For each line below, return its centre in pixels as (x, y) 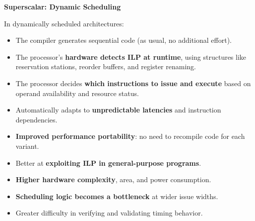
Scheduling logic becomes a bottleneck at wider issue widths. (117, 196)
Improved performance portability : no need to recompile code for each (130, 136)
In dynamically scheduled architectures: (64, 23)
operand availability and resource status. (77, 93)
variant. (27, 146)
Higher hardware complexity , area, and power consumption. (113, 179)
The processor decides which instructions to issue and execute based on (133, 83)
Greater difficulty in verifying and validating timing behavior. (109, 213)
